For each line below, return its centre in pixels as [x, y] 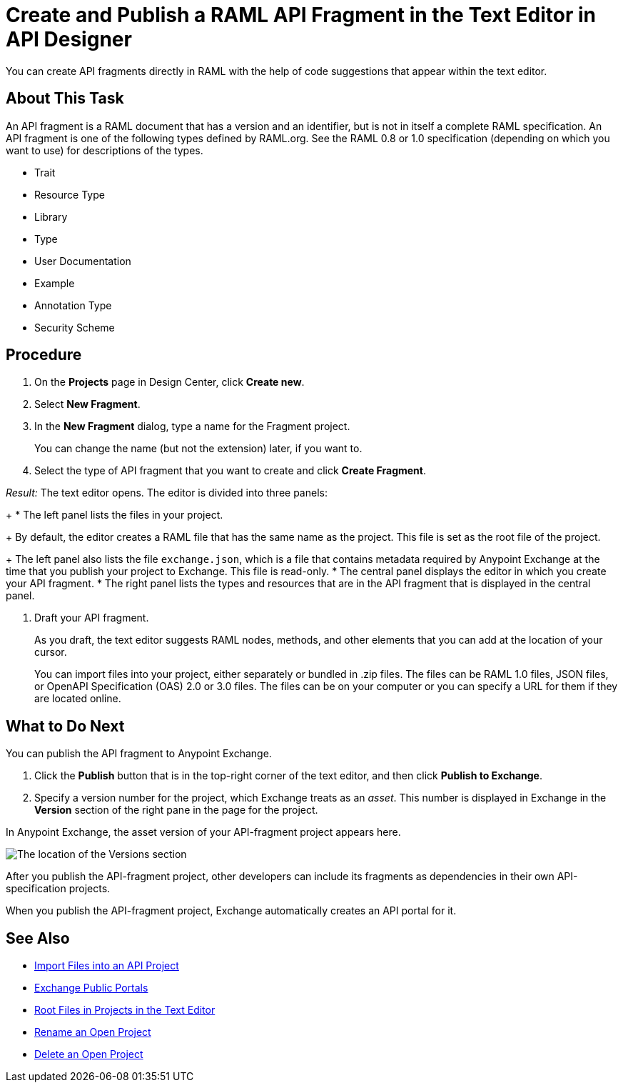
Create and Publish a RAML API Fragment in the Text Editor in [301, 15]
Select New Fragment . [87, 404]
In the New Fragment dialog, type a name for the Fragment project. [192, 426]
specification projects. [58, 889]
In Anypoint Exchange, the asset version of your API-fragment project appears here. [203, 832]
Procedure [44, 355]
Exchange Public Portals [91, 988]
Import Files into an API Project [107, 966]
